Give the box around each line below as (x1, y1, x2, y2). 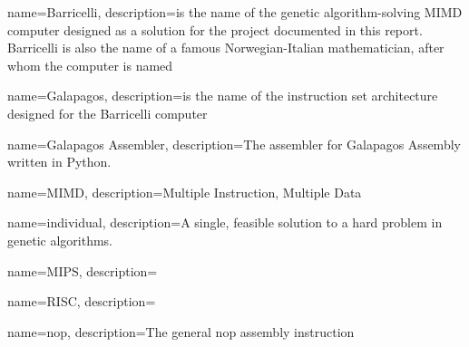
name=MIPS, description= (7, 261, 158, 280)
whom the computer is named (7, 55, 173, 74)
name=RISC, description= (7, 292, 156, 311)
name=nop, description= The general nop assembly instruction (7, 322, 355, 341)
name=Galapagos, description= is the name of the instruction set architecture (7, 86, 438, 105)
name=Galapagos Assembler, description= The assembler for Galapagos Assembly (7, 134, 461, 153)
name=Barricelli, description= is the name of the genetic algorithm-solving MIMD (7, 3, 463, 21)
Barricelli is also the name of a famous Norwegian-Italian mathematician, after (7, 38, 445, 57)
